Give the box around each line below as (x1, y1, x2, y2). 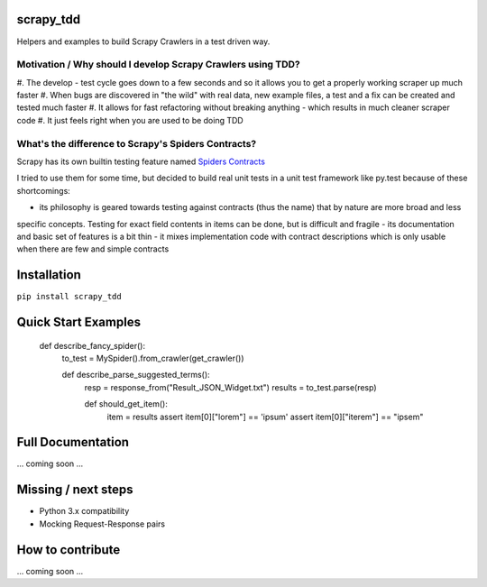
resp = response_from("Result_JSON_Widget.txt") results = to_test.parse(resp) (84, 381, 378, 392)
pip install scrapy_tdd (16, 291, 122, 302)
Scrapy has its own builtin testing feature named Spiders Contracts (16, 156, 266, 167)
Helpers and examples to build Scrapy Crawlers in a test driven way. (16, 36, 271, 47)
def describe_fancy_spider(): (39, 340, 146, 351)
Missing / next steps (16, 482, 133, 498)
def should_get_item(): (84, 399, 169, 409)
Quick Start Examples (16, 315, 142, 330)
